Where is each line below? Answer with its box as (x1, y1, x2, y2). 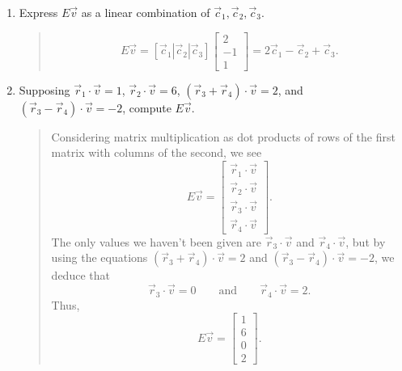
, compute (122, 99, 171, 116)
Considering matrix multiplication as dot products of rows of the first (51, 128, 396, 145)
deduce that (51, 267, 110, 284)
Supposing (19, 81, 70, 98)
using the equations (51, 249, 148, 266)
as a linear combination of (81, 4, 210, 20)
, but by (345, 233, 386, 250)
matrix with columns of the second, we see (51, 144, 262, 161)
